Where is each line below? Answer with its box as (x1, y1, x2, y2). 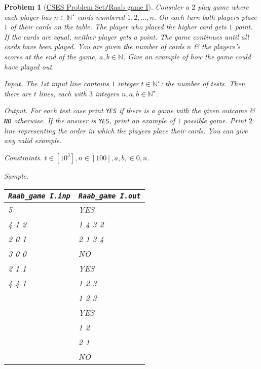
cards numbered (77, 11, 125, 22)
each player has (4, 11, 52, 22)
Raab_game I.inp (8, 191, 70, 200)
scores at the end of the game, (4, 51, 97, 62)
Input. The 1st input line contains (4, 78, 109, 89)
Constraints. (4, 152, 42, 162)
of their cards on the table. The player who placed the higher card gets (10, 21, 227, 32)
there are (4, 88, 31, 98)
